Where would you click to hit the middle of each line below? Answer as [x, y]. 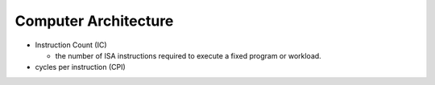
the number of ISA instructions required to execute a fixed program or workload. [188, 55]
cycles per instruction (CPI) [81, 67]
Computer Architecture [94, 21]
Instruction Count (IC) [71, 45]
